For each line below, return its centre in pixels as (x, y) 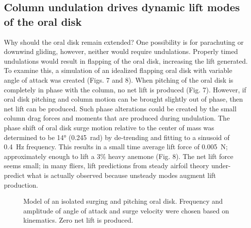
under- (221, 166)
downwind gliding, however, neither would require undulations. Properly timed (121, 51)
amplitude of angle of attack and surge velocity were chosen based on (126, 210)
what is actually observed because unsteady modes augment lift (121, 175)
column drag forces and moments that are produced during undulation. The (117, 118)
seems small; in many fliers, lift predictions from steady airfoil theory (107, 166)
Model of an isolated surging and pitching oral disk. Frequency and (123, 201)
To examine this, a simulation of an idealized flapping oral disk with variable (118, 70)
